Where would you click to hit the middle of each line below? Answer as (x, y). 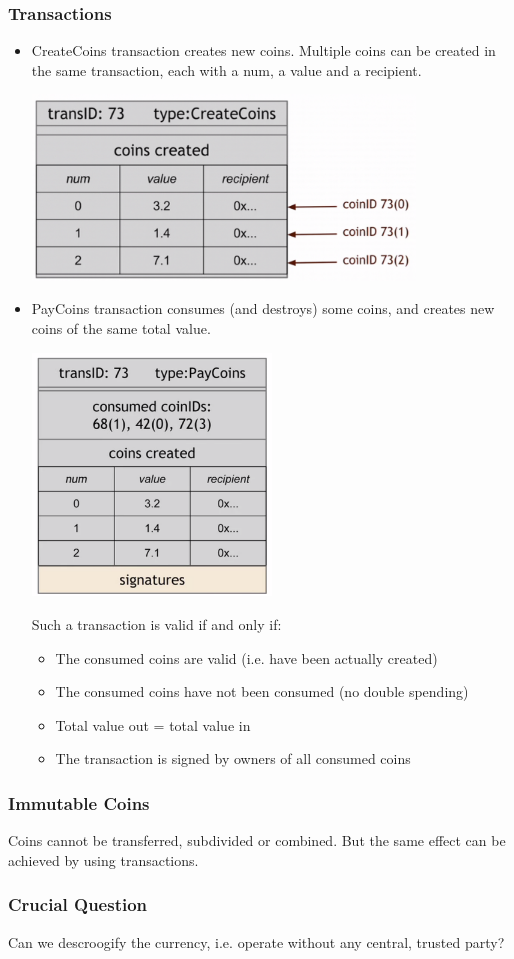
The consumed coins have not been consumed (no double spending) (262, 691)
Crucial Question (78, 904)
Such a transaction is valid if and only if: (156, 623)
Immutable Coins (79, 802)
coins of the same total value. (121, 328)
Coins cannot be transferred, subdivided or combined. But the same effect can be (257, 840)
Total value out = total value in (153, 724)
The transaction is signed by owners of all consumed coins (233, 758)
